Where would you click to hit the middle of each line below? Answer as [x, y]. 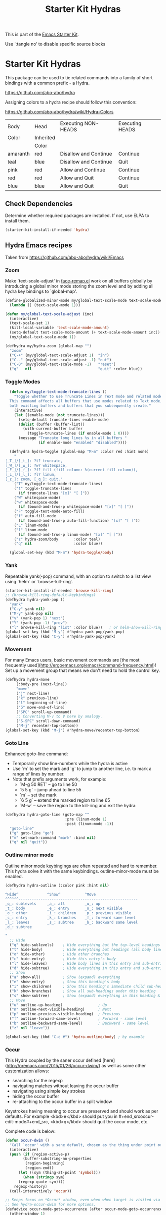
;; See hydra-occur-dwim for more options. [51, 1205]
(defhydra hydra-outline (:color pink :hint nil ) [57, 885]
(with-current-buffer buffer [53, 429]
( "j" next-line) [33, 694]
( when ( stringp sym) [44, 1177]
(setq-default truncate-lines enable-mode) [64, 420]
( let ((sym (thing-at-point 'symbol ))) [59, 1173]
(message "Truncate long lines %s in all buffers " [72, 438]
